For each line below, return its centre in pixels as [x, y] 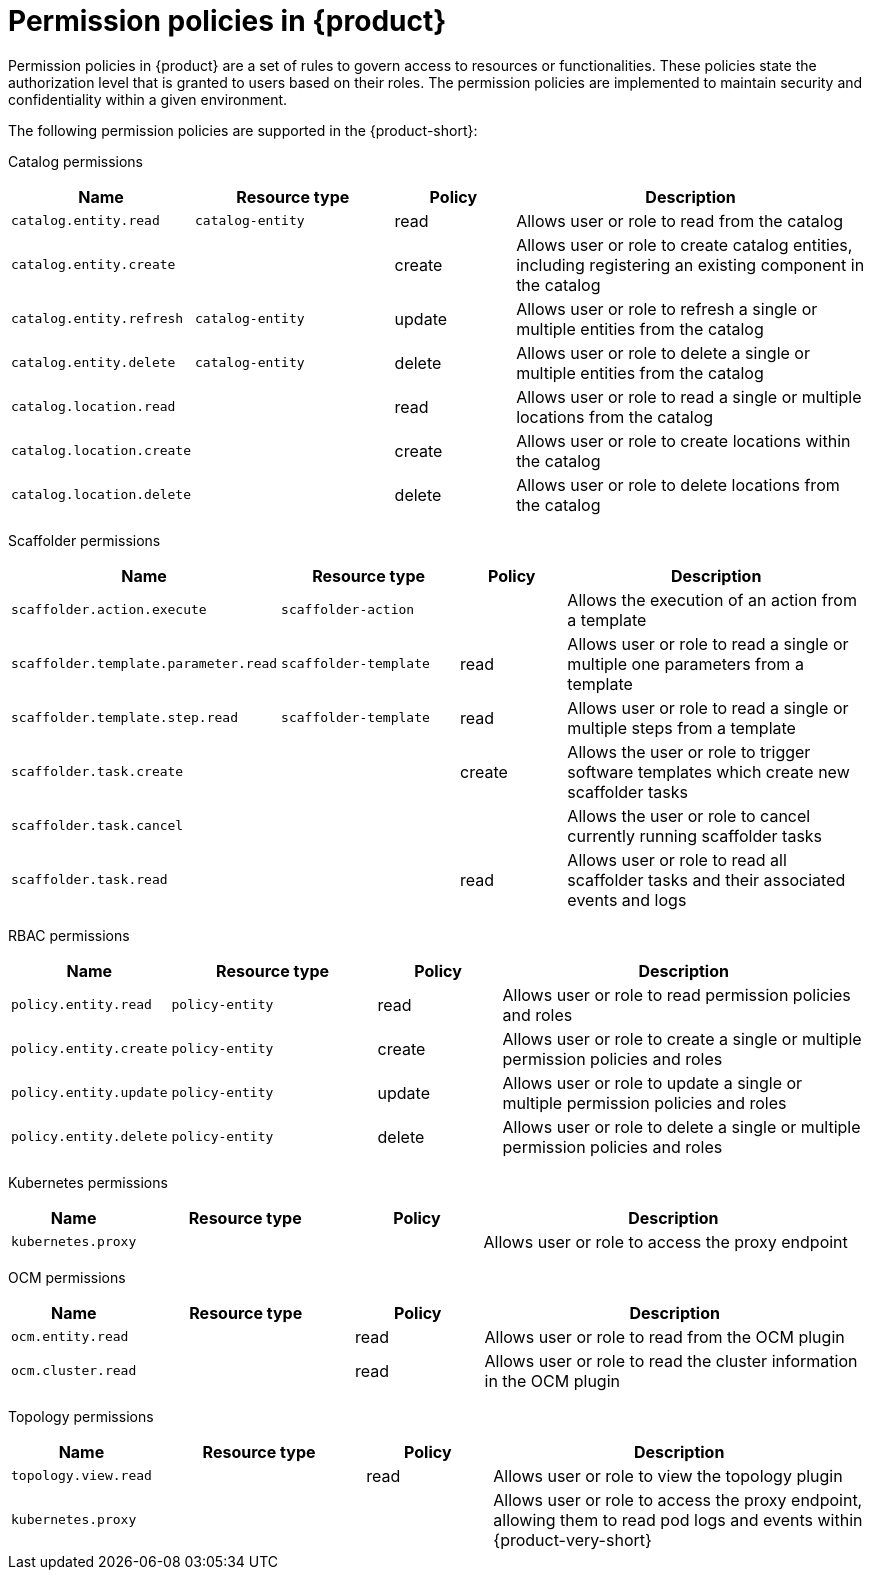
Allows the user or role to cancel [689, 815]
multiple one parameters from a [685, 663]
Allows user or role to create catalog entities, [684, 244]
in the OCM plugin [552, 1380]
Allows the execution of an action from [712, 599]
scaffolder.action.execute [109, 610]
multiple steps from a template [681, 727]
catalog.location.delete [101, 495]
